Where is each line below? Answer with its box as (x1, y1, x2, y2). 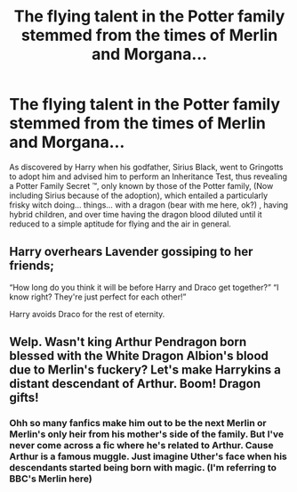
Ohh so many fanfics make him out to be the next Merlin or (9, 417, 267, 430)
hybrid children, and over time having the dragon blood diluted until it (9, 209, 262, 219)
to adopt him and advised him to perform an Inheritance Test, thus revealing (9, 171, 287, 182)
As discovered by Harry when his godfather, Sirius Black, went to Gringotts (9, 161, 284, 172)
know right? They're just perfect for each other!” (9, 291, 187, 302)
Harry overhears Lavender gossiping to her (9, 244, 253, 259)
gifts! (9, 390, 39, 406)
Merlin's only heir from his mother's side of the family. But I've (9, 428, 285, 440)
